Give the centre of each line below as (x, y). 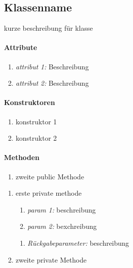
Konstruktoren (30, 102)
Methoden (22, 157)
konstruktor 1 (36, 121)
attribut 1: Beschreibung (52, 66)
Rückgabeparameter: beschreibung (78, 242)
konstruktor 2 (36, 138)
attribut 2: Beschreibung (52, 83)
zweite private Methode (51, 259)
